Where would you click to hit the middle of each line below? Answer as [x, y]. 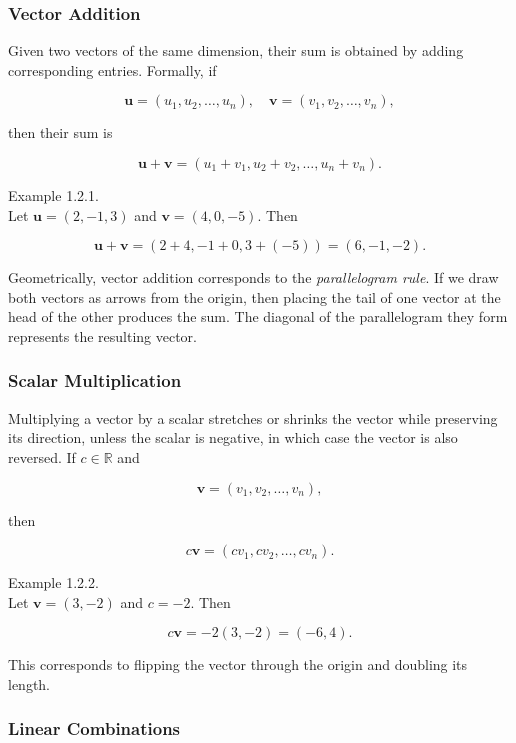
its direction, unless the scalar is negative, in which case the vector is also [233, 437]
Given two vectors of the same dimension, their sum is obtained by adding [236, 50]
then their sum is [60, 132]
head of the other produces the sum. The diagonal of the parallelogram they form [258, 316]
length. [29, 683]
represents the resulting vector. [102, 335]
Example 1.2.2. [53, 582]
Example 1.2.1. [53, 195]
